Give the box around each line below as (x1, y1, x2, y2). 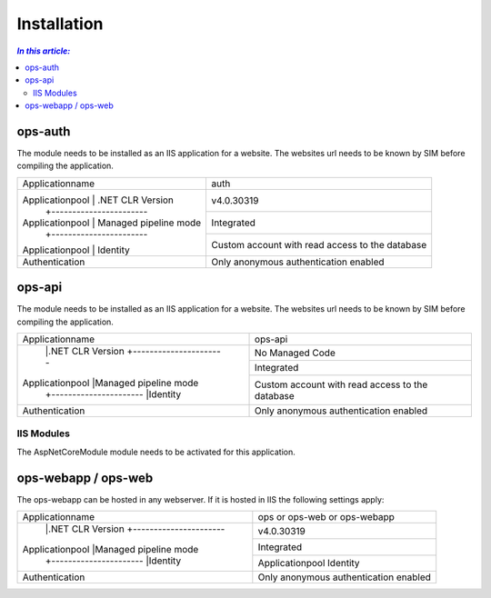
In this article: (16, 45, 71, 56)
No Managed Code (255, 346, 336, 359)
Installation (16, 14, 104, 34)
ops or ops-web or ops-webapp (257, 511, 396, 523)
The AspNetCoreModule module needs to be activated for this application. (16, 446, 296, 457)
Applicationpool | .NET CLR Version (22, 194, 175, 206)
